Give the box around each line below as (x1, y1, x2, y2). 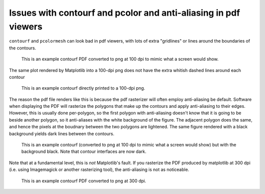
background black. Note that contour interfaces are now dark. (21, 148, 147, 154)
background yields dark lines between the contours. (9, 130, 115, 137)
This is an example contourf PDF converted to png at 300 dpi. (21, 178, 147, 184)
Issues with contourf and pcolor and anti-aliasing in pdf (9, 7, 240, 18)
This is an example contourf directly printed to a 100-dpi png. (21, 85, 145, 91)
